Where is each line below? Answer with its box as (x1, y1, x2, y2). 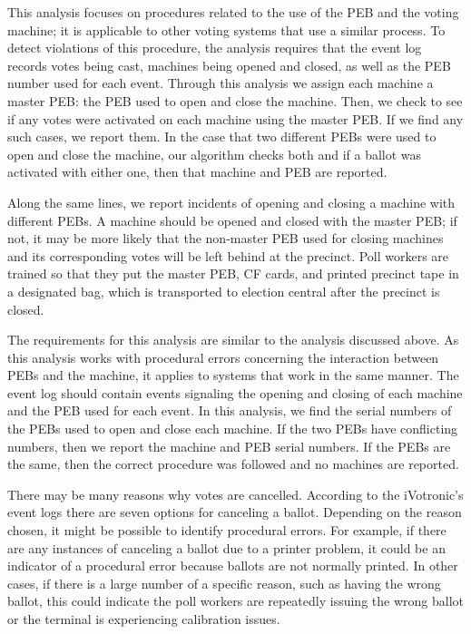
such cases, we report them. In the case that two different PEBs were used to (7, 127, 437, 146)
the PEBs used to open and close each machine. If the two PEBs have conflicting (7, 419, 458, 438)
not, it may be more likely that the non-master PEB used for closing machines (7, 229, 444, 248)
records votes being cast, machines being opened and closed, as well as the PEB (7, 55, 451, 74)
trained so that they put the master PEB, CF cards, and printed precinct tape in (7, 264, 459, 283)
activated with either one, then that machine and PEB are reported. (7, 162, 388, 181)
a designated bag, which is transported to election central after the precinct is (7, 281, 440, 300)
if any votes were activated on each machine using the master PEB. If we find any (7, 109, 464, 128)
